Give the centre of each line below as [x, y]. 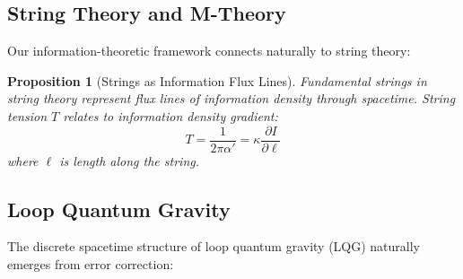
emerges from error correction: [91, 264]
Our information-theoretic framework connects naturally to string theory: [209, 51]
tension [27, 115]
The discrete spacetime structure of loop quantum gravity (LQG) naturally [214, 246]
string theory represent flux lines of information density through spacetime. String [231, 98]
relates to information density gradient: [170, 115]
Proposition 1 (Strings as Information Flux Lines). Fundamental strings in [217, 80]
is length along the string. [129, 160]
